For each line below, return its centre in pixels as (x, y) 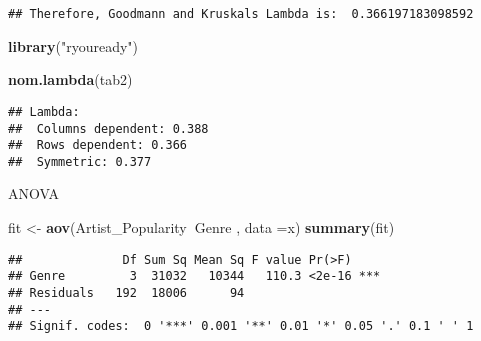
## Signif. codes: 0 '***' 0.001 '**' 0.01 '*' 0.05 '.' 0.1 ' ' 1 (241, 326)
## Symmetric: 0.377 (80, 161)
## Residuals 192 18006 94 (126, 292)
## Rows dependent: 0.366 (97, 145)
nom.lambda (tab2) (70, 79)
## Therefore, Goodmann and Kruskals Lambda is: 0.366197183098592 (241, 14)
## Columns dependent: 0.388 (108, 128)
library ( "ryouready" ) (73, 45)
